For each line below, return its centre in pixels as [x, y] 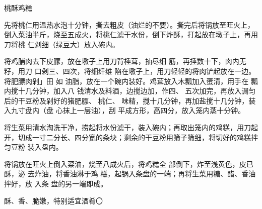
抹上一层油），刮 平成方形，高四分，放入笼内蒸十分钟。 [154, 110]
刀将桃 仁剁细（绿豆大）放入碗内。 [62, 44]
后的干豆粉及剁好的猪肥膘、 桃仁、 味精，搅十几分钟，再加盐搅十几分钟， [126, 100]
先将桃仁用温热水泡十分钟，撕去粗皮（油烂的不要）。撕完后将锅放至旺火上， [129, 24]
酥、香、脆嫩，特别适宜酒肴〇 [53, 200]
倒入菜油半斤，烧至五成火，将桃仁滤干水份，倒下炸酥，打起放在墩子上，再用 [131, 34]
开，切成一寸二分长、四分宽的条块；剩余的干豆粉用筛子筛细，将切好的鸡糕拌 [131, 137]
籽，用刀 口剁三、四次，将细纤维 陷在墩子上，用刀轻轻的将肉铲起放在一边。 [130, 71]
